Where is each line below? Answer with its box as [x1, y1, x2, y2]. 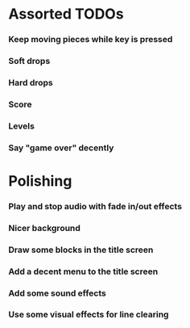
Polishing [8, 171, 72, 190]
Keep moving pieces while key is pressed [8, 34, 173, 45]
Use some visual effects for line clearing [8, 309, 169, 320]
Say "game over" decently [8, 142, 114, 153]
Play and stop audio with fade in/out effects [8, 200, 183, 212]
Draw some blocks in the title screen [8, 244, 154, 255]
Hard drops [8, 77, 54, 88]
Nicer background [8, 222, 81, 233]
